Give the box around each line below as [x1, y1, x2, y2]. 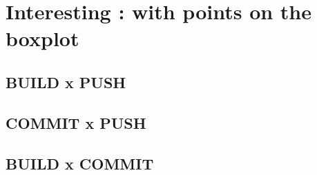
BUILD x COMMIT [6, 152, 154, 174]
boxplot [6, 24, 79, 52]
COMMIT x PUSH [6, 112, 146, 133]
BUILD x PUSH [6, 71, 126, 92]
